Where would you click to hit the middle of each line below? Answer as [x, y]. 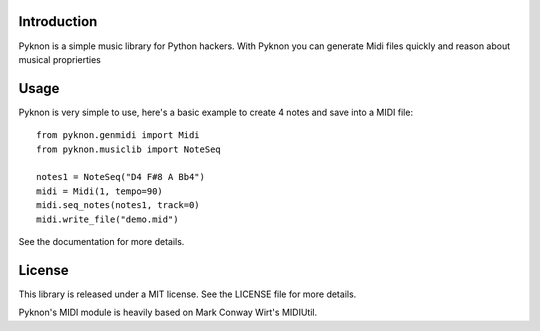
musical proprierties [60, 59]
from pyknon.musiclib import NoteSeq [129, 149]
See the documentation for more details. [101, 241]
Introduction [58, 21]
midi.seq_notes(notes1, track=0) [118, 205]
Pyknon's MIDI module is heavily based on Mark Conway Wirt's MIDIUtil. [168, 312]
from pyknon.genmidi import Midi [118, 135]
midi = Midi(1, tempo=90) [100, 191]
